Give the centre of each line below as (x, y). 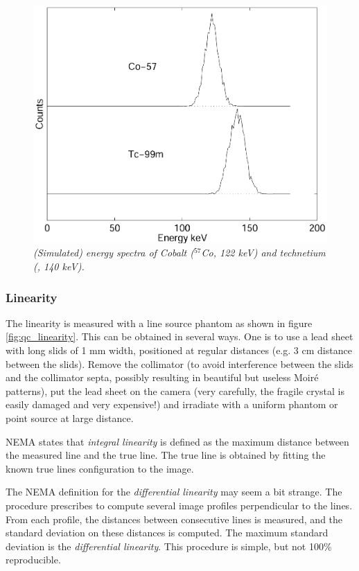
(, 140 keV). (59, 266)
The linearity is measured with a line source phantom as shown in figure (159, 323)
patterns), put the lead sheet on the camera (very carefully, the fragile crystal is (175, 390)
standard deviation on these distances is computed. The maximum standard (167, 533)
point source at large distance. (70, 418)
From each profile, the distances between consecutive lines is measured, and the (174, 519)
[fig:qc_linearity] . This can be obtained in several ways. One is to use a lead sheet (179, 336)
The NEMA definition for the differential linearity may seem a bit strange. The (174, 492)
